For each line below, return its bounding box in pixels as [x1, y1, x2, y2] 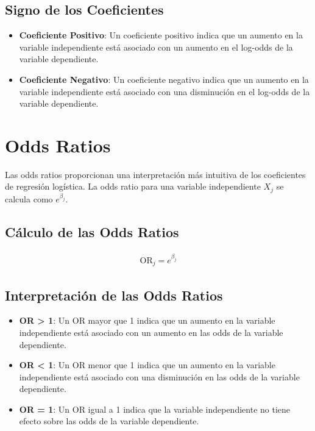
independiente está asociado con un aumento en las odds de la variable [19, 326, 283, 338]
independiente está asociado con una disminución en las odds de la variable [19, 370, 300, 383]
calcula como [5, 193, 53, 205]
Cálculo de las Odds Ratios [5, 223, 179, 241]
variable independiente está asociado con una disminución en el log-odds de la [19, 85, 310, 98]
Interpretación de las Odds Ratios [5, 285, 223, 304]
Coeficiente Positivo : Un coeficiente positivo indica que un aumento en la [19, 29, 303, 41]
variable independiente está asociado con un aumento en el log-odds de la [19, 40, 293, 53]
